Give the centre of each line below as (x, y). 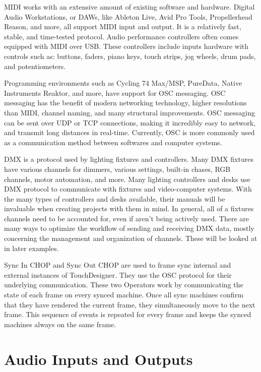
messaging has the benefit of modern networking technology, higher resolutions (125, 103)
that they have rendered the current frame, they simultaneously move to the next (130, 304)
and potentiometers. (35, 66)
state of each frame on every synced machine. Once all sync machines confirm (124, 295)
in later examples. (31, 248)
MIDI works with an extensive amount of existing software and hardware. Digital (129, 7)
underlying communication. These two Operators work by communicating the (124, 285)
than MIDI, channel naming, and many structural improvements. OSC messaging (130, 112)
